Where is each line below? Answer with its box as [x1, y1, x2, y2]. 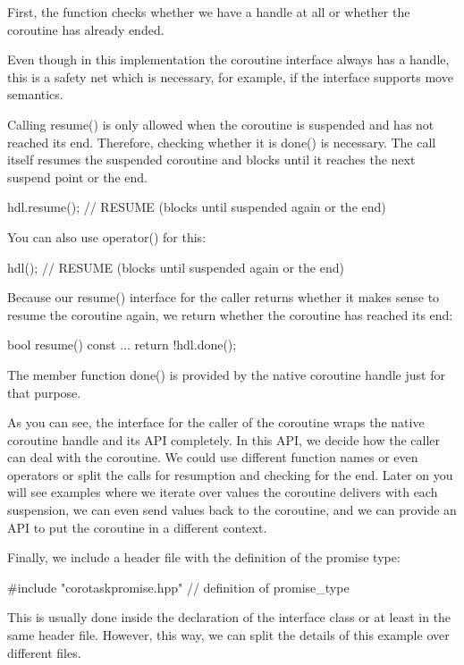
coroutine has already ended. [7, 20, 165, 38]
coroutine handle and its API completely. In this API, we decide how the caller [7, 430, 440, 449]
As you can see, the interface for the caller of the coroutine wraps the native [7, 413, 425, 432]
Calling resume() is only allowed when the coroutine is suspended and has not [7, 114, 434, 133]
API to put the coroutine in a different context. [7, 518, 267, 536]
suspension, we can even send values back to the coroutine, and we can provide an [7, 501, 457, 519]
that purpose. [7, 383, 81, 401]
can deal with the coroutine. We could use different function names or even [7, 448, 418, 467]
